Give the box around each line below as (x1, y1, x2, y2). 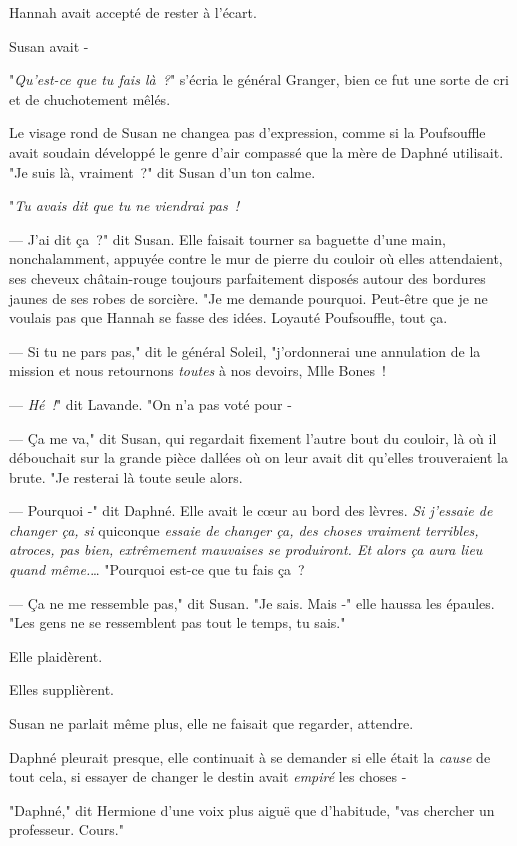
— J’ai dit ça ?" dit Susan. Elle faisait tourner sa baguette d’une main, (9, 228, 446, 249)
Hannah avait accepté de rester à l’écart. (9, 2, 257, 22)
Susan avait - (9, 35, 89, 56)
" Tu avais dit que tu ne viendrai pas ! (9, 195, 240, 216)
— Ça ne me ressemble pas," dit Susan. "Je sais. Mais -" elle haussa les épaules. (9, 592, 495, 613)
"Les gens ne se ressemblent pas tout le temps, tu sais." (9, 612, 346, 633)
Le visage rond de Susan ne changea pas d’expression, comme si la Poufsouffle (9, 122, 486, 143)
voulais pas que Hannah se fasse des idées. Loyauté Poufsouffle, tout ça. (9, 307, 448, 328)
